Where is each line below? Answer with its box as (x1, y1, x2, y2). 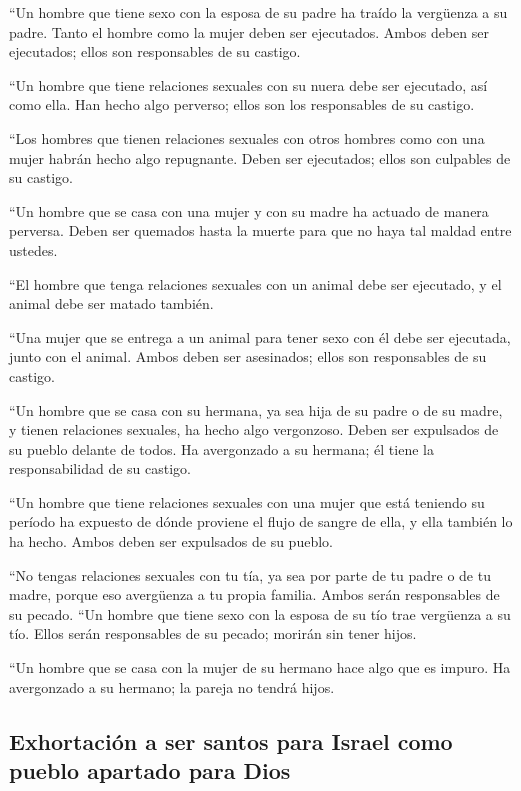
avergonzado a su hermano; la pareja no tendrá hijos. (9, 676, 335, 697)
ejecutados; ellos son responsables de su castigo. (9, 41, 301, 62)
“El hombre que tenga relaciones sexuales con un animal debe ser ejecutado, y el (9, 273, 502, 294)
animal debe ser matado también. (9, 293, 214, 314)
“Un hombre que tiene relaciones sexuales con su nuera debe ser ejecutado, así (9, 74, 488, 95)
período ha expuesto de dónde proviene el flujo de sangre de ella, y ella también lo (9, 511, 513, 532)
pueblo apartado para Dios (9, 755, 291, 785)
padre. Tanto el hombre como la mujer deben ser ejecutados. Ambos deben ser (9, 21, 489, 42)
